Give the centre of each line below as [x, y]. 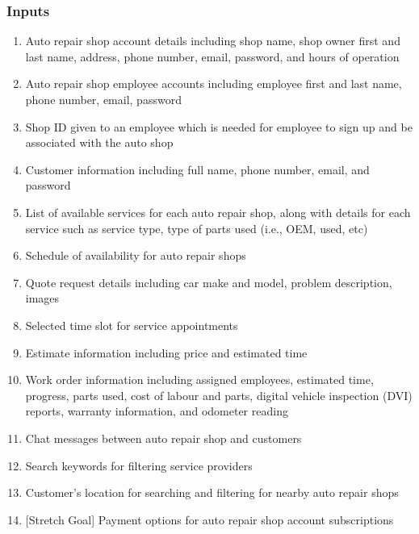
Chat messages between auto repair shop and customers [163, 438]
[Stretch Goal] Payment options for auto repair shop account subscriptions [209, 519]
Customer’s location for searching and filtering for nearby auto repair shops [212, 492]
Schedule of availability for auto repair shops [136, 255]
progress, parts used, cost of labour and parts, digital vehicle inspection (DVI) [219, 395]
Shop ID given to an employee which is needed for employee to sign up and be [219, 126]
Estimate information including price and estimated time [166, 352]
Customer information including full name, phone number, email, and [197, 169]
